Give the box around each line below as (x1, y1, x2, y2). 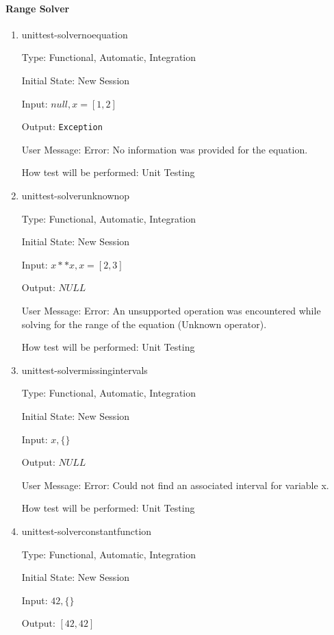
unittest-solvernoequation (21, 27, 128, 41)
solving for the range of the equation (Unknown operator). (21, 316, 267, 331)
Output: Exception (21, 119, 103, 134)
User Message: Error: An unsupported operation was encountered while (21, 303, 321, 317)
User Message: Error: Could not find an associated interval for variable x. (21, 477, 329, 492)
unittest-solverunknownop (21, 188, 130, 203)
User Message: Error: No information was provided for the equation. (21, 142, 308, 156)
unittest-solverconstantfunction (21, 523, 152, 538)
